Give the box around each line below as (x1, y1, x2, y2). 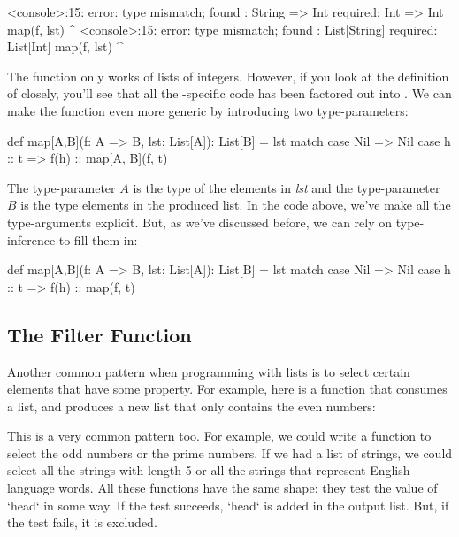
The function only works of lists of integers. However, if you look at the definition (7, 66, 449, 85)
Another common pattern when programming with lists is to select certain (7, 362, 410, 380)
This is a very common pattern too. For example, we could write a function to (7, 426, 432, 445)
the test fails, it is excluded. (7, 513, 157, 532)
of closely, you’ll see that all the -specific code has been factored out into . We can (7, 84, 452, 103)
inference (7, 230, 56, 249)
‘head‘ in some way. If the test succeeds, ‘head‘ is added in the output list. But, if (7, 495, 449, 514)
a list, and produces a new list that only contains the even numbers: (7, 396, 376, 415)
